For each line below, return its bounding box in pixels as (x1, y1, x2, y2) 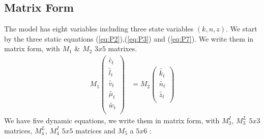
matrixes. (108, 43, 137, 54)
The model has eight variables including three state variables (4, 23, 194, 34)
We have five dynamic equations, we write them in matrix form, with (4, 115, 220, 125)
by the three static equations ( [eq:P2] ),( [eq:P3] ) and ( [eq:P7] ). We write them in (4, 33, 254, 44)
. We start (226, 23, 257, 34)
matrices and (75, 125, 115, 135)
